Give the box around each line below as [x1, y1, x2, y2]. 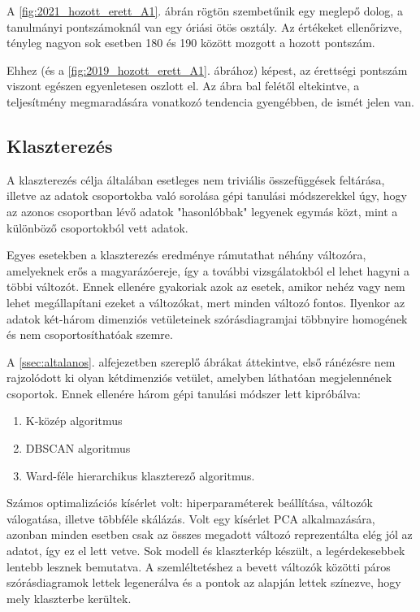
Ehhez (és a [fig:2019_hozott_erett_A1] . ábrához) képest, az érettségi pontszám [6, 61, 408, 78]
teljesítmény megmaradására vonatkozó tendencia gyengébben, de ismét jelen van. [6, 93, 414, 110]
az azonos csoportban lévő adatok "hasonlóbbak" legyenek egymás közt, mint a [6, 202, 398, 219]
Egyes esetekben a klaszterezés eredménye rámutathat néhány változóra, [6, 246, 366, 263]
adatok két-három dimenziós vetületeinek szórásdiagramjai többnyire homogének [6, 310, 408, 327]
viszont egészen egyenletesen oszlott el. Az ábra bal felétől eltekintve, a [6, 77, 360, 94]
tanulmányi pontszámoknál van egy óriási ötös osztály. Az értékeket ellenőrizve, [6, 18, 402, 35]
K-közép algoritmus [25, 412, 123, 429]
